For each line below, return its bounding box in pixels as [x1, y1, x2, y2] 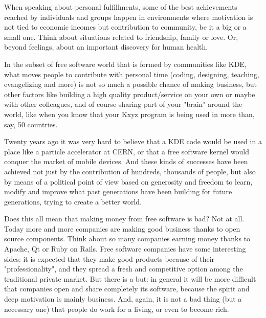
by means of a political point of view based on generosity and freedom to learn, [4, 176, 253, 187]
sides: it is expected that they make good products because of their [4, 253, 215, 264]
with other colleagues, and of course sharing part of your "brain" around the [4, 99, 242, 109]
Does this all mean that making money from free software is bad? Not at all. [4, 213, 245, 224]
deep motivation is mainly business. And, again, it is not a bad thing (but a [4, 293, 242, 304]
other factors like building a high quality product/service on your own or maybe [4, 88, 255, 99]
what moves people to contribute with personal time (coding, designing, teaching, [4, 69, 259, 79]
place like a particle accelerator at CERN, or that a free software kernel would [4, 146, 250, 156]
